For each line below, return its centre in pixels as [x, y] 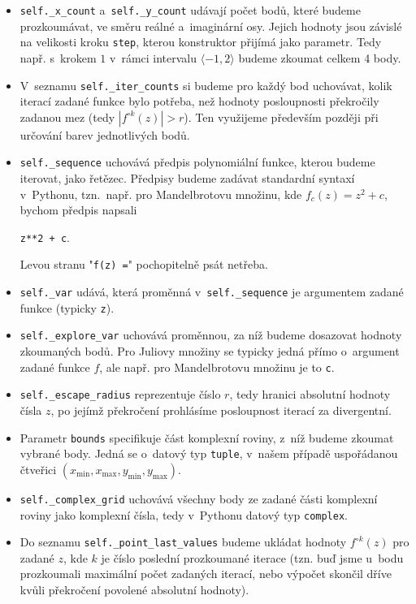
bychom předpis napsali [78, 210]
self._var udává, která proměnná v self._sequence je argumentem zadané [212, 292]
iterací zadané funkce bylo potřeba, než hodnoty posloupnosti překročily [199, 101]
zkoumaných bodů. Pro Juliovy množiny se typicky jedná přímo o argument [210, 351]
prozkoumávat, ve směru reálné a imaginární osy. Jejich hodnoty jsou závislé [211, 26]
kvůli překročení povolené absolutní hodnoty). [134, 590]
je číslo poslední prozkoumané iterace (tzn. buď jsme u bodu [252, 557]
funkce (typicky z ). [67, 307]
